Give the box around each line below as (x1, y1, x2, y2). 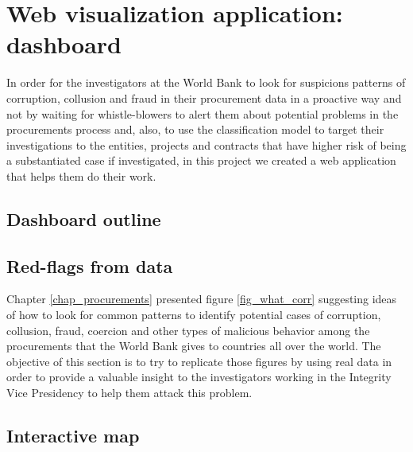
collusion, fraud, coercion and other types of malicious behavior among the (6, 321, 370, 338)
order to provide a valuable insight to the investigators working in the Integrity (6, 368, 392, 385)
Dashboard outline (6, 206, 161, 231)
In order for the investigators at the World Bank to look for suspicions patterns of (6, 74, 406, 91)
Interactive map (6, 423, 140, 447)
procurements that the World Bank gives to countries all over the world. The (6, 337, 381, 354)
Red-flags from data (6, 253, 173, 278)
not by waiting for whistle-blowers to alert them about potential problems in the (6, 105, 399, 122)
